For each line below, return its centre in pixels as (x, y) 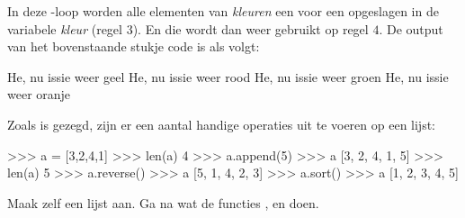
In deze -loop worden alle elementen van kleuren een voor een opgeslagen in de (223, 11)
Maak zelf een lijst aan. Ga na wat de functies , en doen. (163, 202)
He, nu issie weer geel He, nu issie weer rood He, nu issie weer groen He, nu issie (228, 76)
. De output (411, 28)
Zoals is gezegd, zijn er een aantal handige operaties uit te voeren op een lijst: (221, 124)
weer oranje (39, 94)
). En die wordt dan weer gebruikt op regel (250, 28)
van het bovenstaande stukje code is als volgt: (134, 46)
